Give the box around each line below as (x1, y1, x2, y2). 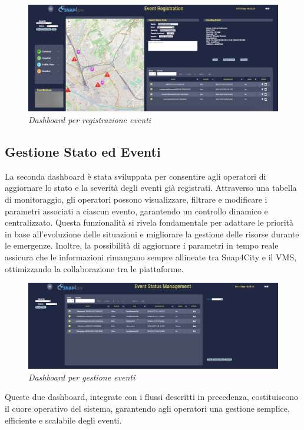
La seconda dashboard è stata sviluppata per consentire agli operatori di (5, 170, 266, 182)
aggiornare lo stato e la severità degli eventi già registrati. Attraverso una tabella (5, 181, 297, 194)
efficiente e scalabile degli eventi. (5, 414, 122, 426)
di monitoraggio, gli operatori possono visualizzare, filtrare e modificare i (5, 193, 267, 205)
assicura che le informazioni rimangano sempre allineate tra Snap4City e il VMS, (5, 250, 297, 263)
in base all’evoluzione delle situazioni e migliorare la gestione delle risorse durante (5, 227, 299, 240)
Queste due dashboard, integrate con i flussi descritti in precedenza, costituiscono (5, 391, 299, 403)
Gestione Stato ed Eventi (5, 142, 161, 160)
